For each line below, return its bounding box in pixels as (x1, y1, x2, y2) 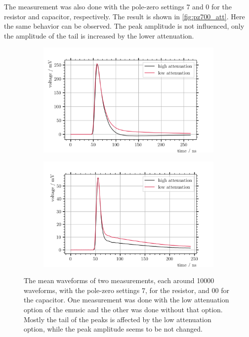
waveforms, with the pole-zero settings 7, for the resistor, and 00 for (24, 285, 229, 295)
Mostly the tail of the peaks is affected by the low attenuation (24, 314, 211, 324)
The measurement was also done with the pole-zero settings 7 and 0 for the (4, 1, 232, 11)
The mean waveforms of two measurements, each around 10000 (24, 275, 214, 286)
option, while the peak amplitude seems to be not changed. (24, 324, 203, 334)
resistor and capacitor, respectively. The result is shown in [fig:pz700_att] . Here (4, 11, 245, 21)
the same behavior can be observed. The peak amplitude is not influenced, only (4, 21, 245, 31)
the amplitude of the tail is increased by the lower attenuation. (4, 30, 194, 41)
